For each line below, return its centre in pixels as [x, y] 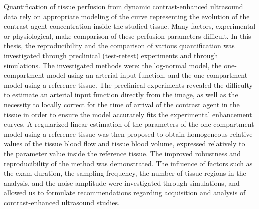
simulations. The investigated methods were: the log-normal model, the [113, 65]
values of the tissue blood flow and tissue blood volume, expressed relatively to [125, 143]
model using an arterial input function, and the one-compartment [147, 75]
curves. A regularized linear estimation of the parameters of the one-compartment [129, 124]
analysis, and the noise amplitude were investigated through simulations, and [122, 182]
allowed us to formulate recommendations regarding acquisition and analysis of [125, 192]
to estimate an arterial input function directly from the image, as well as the [121, 95]
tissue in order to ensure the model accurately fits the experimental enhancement [128, 114]
